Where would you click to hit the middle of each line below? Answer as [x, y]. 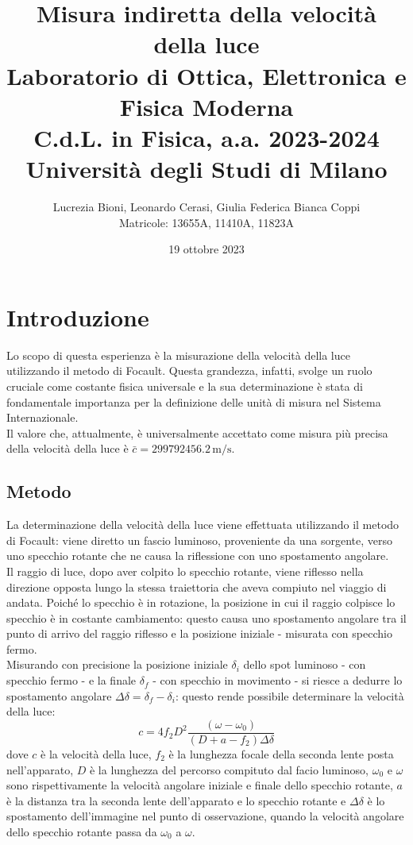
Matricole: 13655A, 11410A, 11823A [206, 222]
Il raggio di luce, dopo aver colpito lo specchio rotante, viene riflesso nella [185, 571]
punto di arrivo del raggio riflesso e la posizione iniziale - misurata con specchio [199, 633]
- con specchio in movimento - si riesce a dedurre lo [278, 680]
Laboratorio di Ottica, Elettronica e [206, 75]
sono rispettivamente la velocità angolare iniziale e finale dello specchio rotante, [200, 785]
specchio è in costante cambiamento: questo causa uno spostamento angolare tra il [206, 617]
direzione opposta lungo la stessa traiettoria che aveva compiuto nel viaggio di [197, 586]
